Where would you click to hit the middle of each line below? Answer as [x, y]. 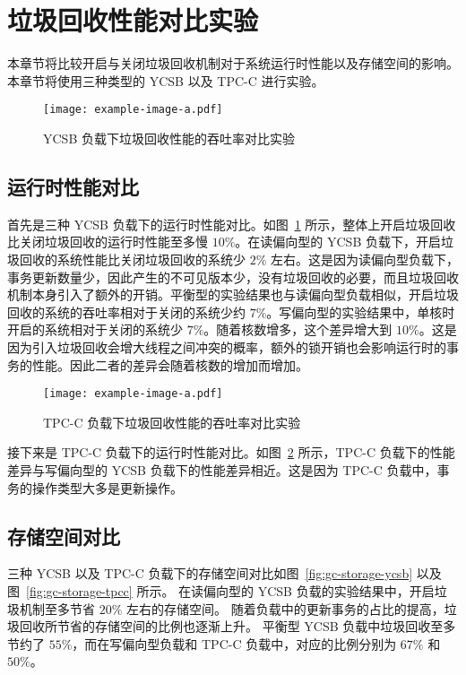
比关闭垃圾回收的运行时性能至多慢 [108, 242]
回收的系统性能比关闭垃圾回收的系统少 [132, 259]
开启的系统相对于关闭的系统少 [95, 329]
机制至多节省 [57, 608]
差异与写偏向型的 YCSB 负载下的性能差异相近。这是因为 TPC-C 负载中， [222, 469]
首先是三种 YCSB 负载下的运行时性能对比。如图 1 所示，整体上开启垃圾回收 [232, 224]
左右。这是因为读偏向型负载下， [365, 259]
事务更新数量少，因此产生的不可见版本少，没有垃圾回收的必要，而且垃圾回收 [233, 277]
